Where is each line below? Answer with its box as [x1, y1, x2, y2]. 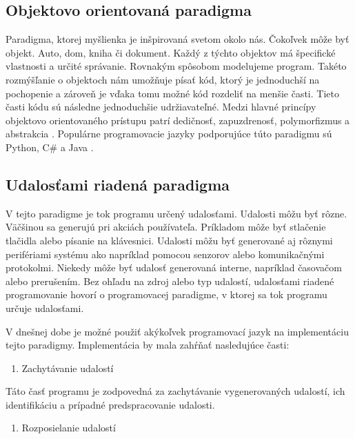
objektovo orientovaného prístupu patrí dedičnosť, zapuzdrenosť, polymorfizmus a [6, 113, 350, 127]
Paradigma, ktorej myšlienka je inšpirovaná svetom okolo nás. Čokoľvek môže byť [6, 32, 349, 46]
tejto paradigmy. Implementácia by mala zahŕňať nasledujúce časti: [6, 338, 290, 352]
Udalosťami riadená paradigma [6, 173, 230, 195]
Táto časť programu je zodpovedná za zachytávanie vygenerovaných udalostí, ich [6, 384, 345, 398]
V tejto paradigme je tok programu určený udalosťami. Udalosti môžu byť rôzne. [6, 206, 347, 220]
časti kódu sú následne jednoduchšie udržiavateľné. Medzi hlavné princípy [6, 99, 316, 114]
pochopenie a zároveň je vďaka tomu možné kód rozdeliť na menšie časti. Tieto [6, 86, 339, 100]
